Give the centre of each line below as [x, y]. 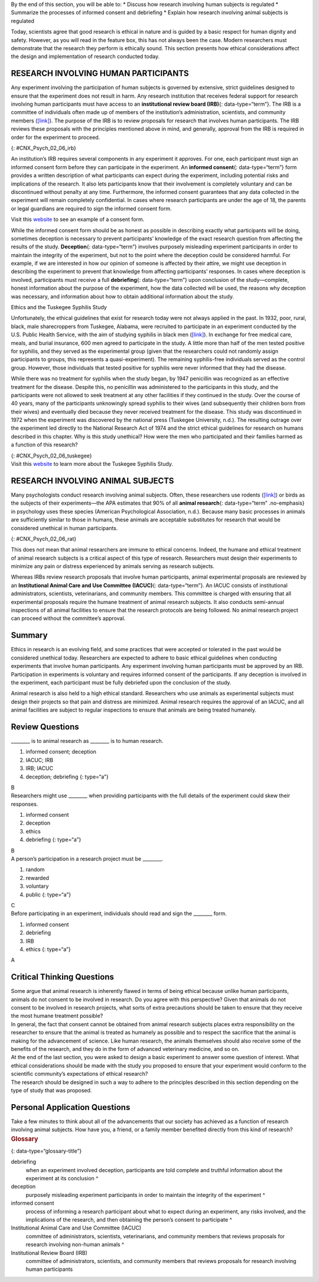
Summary [29, 635]
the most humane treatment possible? [57, 1016]
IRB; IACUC [39, 768]
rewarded [38, 878]
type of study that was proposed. [51, 1090]
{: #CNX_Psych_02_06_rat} [44, 538]
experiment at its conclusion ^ [62, 1179]
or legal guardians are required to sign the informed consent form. [91, 208]
